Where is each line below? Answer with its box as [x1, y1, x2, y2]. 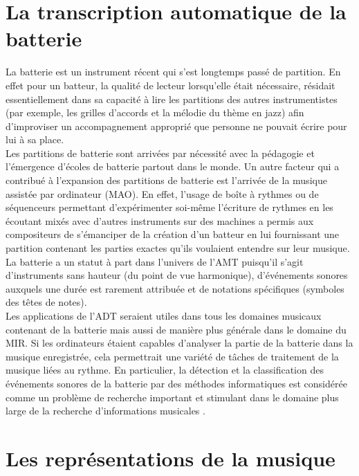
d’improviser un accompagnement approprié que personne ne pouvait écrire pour [6, 118, 347, 133]
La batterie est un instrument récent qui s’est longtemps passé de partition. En [6, 64, 341, 79]
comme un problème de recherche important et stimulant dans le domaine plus [6, 390, 339, 404]
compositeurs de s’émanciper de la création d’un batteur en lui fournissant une [6, 227, 340, 241]
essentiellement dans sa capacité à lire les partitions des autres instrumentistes [6, 91, 338, 106]
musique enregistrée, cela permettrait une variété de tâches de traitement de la [6, 349, 339, 363]
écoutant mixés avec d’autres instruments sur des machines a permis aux [6, 213, 314, 228]
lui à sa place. [6, 132, 64, 147]
